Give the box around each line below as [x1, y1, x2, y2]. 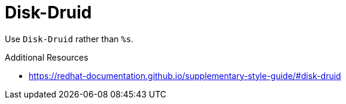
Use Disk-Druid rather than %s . [5, 33, 134, 44]
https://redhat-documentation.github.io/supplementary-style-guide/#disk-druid [29, 70, 341, 81]
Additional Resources [5, 52, 88, 62]
